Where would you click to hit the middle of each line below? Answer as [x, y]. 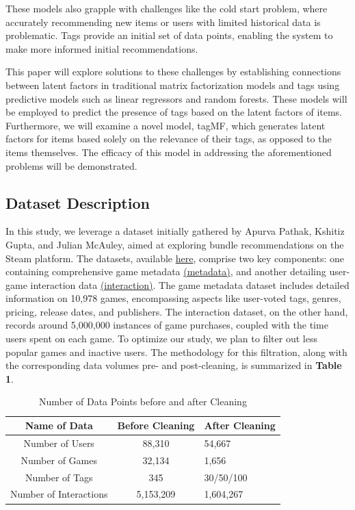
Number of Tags [59, 477]
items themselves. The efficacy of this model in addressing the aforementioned [169, 152]
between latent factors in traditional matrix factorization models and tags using [173, 85]
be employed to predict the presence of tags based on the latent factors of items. [174, 112]
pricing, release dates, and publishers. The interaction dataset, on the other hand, [177, 311]
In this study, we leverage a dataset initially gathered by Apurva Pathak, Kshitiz [175, 231]
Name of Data [59, 425]
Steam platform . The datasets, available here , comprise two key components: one [175, 258]
